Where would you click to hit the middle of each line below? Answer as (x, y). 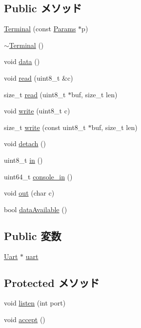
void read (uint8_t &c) (39, 77)
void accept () (25, 319)
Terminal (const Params (40, 29)
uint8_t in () (23, 160)
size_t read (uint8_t (35, 94)
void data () (22, 61)
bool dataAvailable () (36, 209)
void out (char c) (29, 193)
